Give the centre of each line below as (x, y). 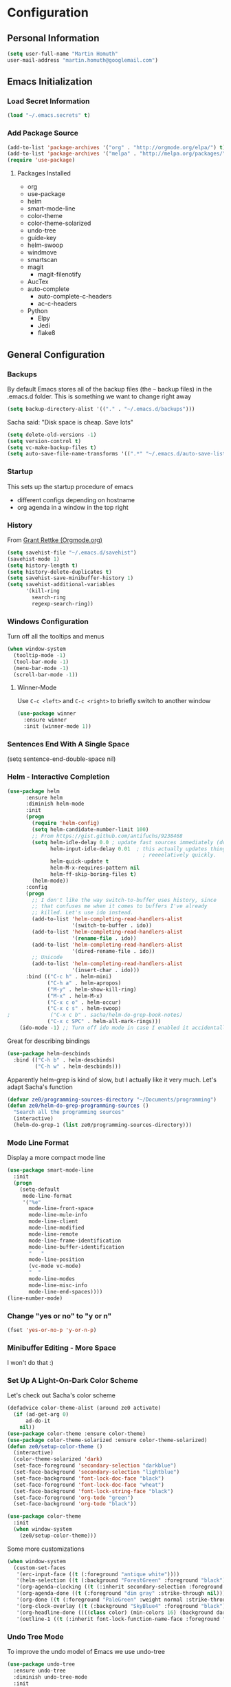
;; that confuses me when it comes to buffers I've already (120, 906)
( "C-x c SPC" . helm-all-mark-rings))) (104, 1022)
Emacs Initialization (50, 82)
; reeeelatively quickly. (179, 855)
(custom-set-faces (40, 1568)
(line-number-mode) (35, 1298)
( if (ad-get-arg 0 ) (41, 1415)
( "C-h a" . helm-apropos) (84, 983)
